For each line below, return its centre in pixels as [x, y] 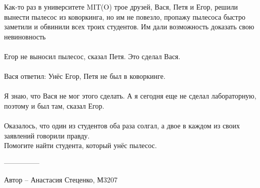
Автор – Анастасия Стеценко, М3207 [61, 179]
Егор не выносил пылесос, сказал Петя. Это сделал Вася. [92, 56]
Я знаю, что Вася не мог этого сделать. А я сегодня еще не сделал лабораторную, [130, 96]
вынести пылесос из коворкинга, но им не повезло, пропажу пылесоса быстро [125, 16]
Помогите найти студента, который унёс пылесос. [81, 145]
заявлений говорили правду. [47, 135]
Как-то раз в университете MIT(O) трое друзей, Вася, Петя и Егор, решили [121, 7]
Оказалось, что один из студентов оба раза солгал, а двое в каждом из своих [122, 126]
